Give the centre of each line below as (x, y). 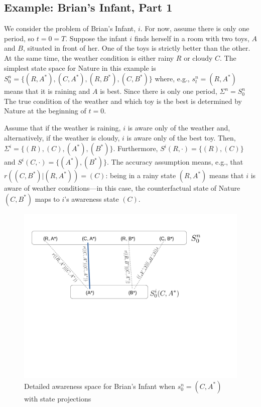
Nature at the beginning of (45, 111)
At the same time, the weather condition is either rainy (89, 57)
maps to (47, 198)
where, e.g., (172, 79)
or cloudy (198, 57)
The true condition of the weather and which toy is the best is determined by (123, 101)
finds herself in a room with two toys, (192, 38)
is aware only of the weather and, (179, 127)
